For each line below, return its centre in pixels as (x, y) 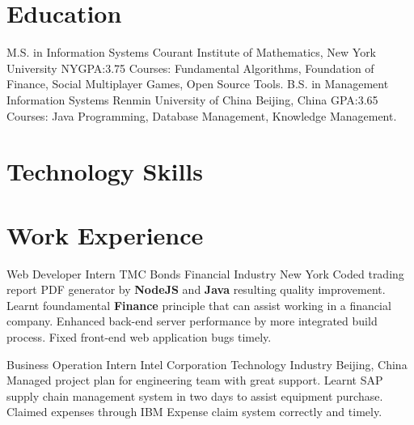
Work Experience (105, 234)
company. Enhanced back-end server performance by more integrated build (192, 321)
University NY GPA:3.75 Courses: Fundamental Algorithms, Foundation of (190, 68)
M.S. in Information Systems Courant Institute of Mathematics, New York (192, 52)
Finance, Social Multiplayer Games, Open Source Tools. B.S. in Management (198, 84)
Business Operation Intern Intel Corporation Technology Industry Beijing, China (207, 364)
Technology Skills (105, 171)
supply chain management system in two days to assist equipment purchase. (195, 395)
